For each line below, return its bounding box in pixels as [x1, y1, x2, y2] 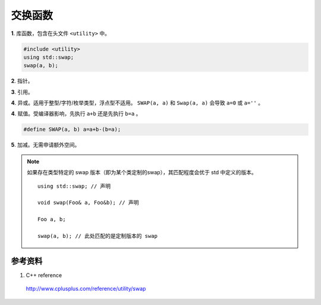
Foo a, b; [37, 216, 66, 223]
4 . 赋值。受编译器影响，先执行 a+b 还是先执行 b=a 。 [11, 110, 141, 117]
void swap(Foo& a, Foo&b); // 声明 [37, 199, 139, 206]
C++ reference [26, 271, 62, 279]
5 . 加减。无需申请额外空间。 [11, 142, 80, 149]
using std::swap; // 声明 [37, 183, 111, 190]
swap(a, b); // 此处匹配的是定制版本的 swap [37, 232, 158, 239]
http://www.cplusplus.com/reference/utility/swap [26, 285, 146, 293]
